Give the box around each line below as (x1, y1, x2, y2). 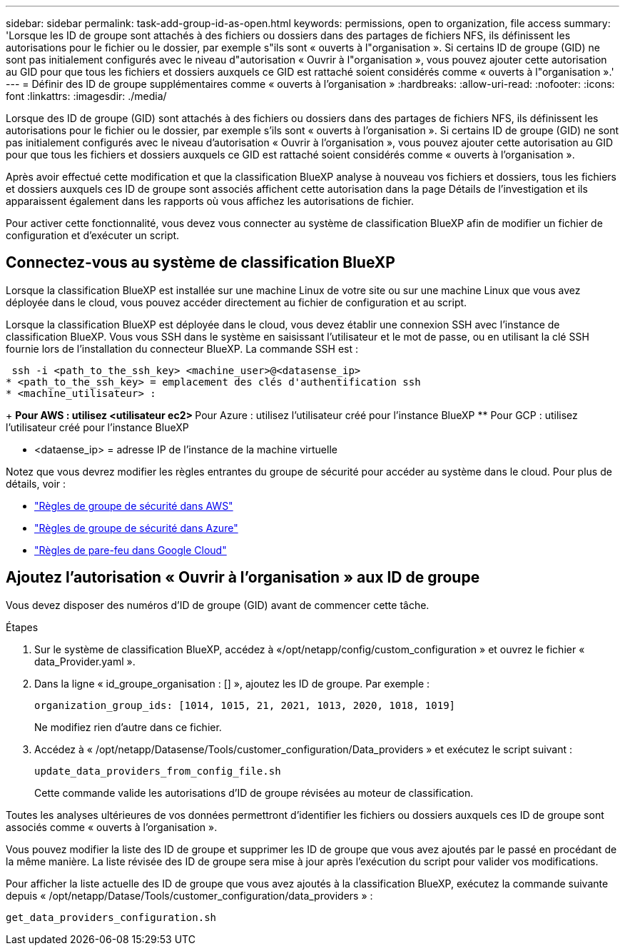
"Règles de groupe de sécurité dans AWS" (34, 499, 233, 512)
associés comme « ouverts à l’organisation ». (6, 820, 218, 833)
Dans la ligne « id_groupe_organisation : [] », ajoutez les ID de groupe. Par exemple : (34, 677, 430, 690)
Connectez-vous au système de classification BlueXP (6, 253, 395, 272)
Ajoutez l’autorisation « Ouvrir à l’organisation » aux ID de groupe (6, 568, 480, 587)
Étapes (6, 620, 39, 633)
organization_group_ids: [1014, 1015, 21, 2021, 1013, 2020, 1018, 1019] (34, 699, 456, 711)
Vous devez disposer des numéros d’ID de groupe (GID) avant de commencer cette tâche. (6, 598, 430, 611)
